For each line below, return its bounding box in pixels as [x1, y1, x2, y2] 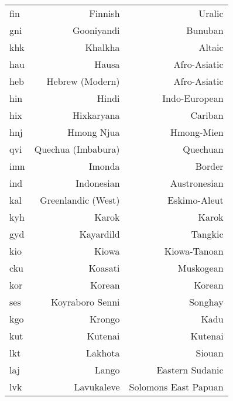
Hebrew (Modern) [46, 74, 120, 88]
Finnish [89, 6, 120, 20]
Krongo [89, 312, 120, 325]
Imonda [88, 159, 120, 173]
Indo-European [162, 91, 224, 105]
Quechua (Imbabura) [34, 142, 120, 156]
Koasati [88, 261, 120, 275]
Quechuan [183, 142, 224, 156]
